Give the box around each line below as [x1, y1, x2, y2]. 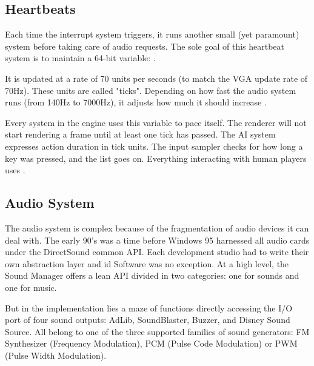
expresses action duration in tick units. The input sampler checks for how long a [5, 139, 303, 152]
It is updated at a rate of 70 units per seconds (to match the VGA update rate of [5, 72, 308, 84]
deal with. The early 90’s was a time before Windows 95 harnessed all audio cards [5, 233, 310, 246]
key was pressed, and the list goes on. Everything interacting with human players [5, 151, 307, 164]
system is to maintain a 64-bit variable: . [5, 52, 156, 64]
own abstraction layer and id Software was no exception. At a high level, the [5, 257, 289, 270]
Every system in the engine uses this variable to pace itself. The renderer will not [5, 116, 307, 128]
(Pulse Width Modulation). [5, 348, 107, 361]
